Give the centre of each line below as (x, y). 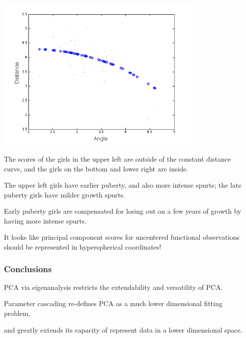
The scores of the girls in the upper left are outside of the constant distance (117, 158)
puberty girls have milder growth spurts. (65, 194)
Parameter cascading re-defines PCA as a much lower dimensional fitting (113, 303)
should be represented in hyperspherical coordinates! (83, 247)
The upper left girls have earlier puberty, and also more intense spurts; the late (123, 185)
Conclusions (28, 268)
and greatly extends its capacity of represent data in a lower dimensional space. (123, 329)
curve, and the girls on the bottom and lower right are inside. (96, 168)
